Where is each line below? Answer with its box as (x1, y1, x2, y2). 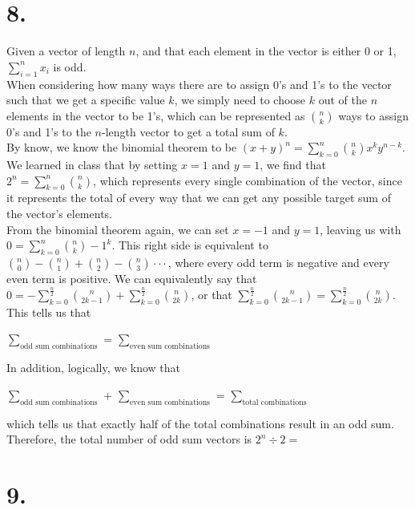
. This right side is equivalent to (111, 237, 268, 253)
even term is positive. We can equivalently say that (6, 270, 257, 287)
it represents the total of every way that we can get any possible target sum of (6, 189, 391, 206)
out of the (318, 91, 367, 108)
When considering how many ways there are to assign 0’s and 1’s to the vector (6, 75, 392, 92)
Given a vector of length (6, 42, 126, 59)
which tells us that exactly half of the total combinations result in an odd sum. (6, 415, 394, 431)
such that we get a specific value (6, 91, 165, 108)
